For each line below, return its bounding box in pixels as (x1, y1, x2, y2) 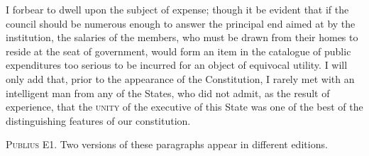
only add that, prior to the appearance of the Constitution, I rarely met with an (6, 71, 355, 86)
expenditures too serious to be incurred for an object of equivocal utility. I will (6, 57, 348, 72)
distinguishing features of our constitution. (6, 113, 191, 128)
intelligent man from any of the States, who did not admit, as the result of (6, 85, 330, 100)
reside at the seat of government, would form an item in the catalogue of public (6, 43, 351, 58)
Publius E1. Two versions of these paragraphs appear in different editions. (6, 137, 328, 152)
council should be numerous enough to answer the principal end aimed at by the (6, 16, 356, 30)
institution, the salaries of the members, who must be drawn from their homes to (6, 30, 358, 45)
